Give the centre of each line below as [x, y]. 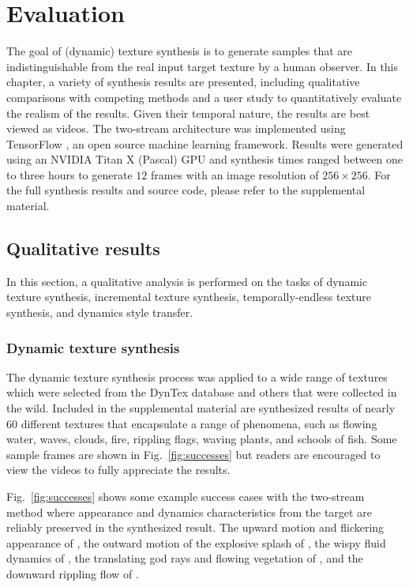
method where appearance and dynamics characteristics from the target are [189, 512]
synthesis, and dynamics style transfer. [100, 312]
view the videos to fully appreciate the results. [118, 470]
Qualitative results [83, 248]
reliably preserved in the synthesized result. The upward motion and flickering [195, 527]
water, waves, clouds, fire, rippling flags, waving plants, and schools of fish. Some [202, 439]
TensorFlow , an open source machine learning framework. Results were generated [205, 143]
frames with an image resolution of [235, 174]
